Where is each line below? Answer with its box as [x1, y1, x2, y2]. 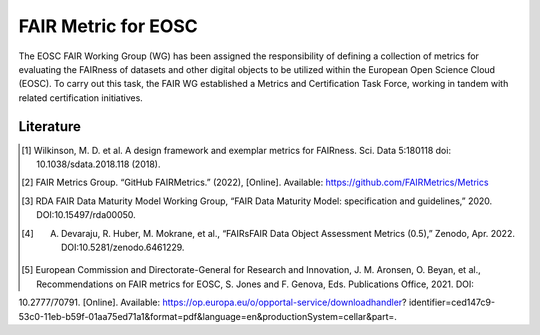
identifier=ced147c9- [408, 296, 495, 309]
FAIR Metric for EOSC [18, 15, 199, 37]
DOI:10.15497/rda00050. [36, 209, 137, 221]
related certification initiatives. [18, 91, 144, 104]
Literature [18, 118, 82, 135]
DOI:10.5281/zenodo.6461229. [60, 241, 185, 253]
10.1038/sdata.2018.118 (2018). [36, 158, 161, 170]
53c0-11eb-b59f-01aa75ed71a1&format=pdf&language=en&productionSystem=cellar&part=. [18, 310, 397, 322]
